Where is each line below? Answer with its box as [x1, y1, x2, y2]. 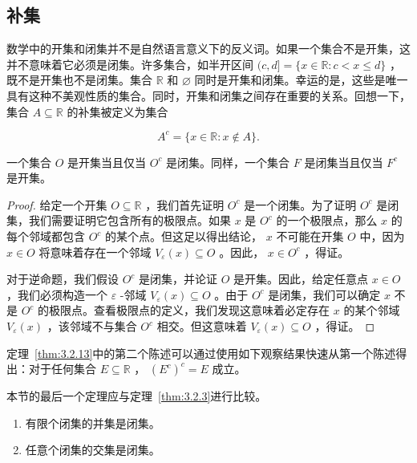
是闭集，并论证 [139, 270, 218, 287]
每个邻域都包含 [6, 228, 85, 245]
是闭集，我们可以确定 [268, 286, 381, 303]
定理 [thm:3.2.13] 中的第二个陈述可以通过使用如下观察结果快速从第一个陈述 [6, 344, 396, 361]
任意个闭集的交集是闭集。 [25, 441, 160, 458]
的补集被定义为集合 [67, 103, 168, 120]
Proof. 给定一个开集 [6, 196, 107, 213]
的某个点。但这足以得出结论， [105, 228, 263, 245]
